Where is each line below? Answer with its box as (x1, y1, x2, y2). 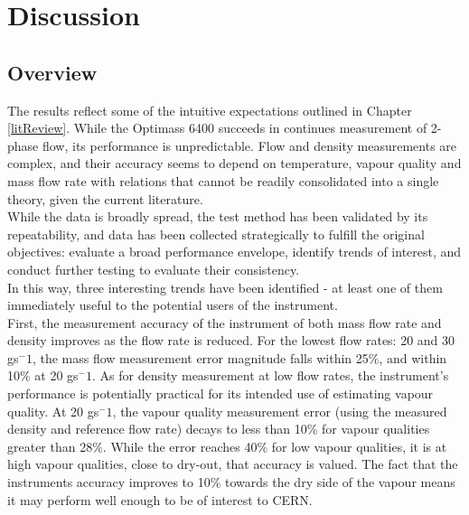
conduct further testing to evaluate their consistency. (7, 259, 300, 278)
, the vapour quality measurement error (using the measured (112, 401, 447, 420)
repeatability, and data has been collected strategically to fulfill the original (7, 224, 425, 243)
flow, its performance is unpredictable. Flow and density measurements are (42, 136, 457, 154)
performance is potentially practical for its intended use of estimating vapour (7, 384, 434, 403)
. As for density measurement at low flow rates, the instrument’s (92, 366, 449, 385)
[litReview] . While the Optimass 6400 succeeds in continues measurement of (7, 118, 427, 137)
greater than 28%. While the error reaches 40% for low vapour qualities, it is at (7, 436, 447, 455)
